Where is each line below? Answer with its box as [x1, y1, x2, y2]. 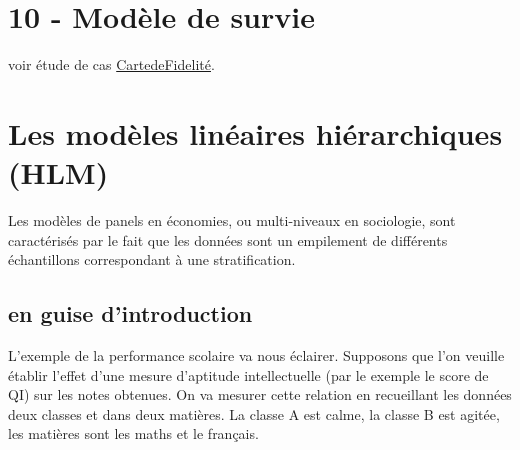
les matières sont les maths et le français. [8, 423, 259, 444]
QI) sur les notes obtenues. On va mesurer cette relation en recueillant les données [8, 384, 512, 405]
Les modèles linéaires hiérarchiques [8, 112, 503, 153]
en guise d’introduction [8, 298, 253, 329]
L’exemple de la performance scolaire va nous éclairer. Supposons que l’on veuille [8, 345, 505, 366]
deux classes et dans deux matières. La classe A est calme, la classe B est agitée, [8, 403, 500, 424]
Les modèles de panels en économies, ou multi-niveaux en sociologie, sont [8, 210, 456, 231]
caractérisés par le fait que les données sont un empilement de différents [8, 229, 448, 250]
